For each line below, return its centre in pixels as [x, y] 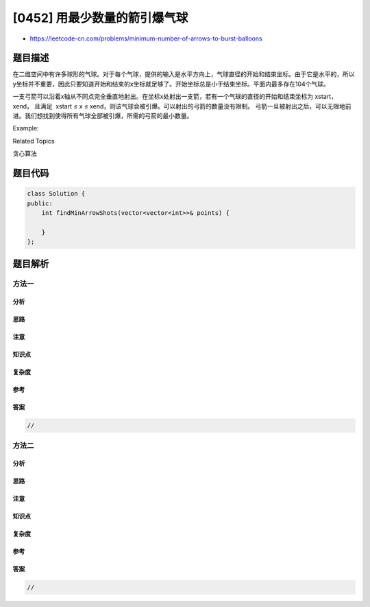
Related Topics [34, 141]
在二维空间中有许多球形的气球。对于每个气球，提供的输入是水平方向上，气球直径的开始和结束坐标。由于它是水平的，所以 [184, 74]
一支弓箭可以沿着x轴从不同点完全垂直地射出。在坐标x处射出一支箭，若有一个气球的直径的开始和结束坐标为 [163, 97]
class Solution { [56, 194]
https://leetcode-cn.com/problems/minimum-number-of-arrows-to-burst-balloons [146, 38]
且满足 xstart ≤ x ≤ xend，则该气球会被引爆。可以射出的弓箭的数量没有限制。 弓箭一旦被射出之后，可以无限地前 [193, 106]
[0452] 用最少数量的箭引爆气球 [100, 18]
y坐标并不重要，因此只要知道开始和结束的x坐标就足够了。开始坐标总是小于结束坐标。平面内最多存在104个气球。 [171, 84]
